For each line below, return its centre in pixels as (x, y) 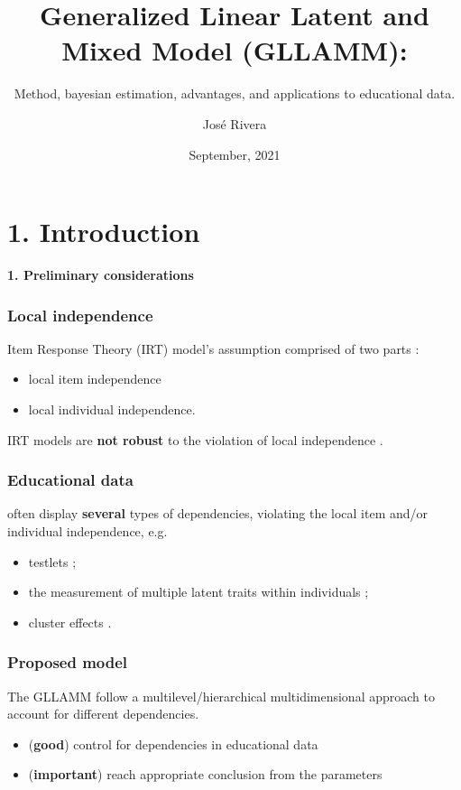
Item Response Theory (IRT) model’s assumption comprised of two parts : (213, 348)
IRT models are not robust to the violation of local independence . (195, 439)
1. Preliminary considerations (101, 275)
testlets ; (52, 561)
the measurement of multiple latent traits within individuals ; (198, 592)
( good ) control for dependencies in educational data (173, 744)
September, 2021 (235, 154)
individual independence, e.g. (88, 531)
